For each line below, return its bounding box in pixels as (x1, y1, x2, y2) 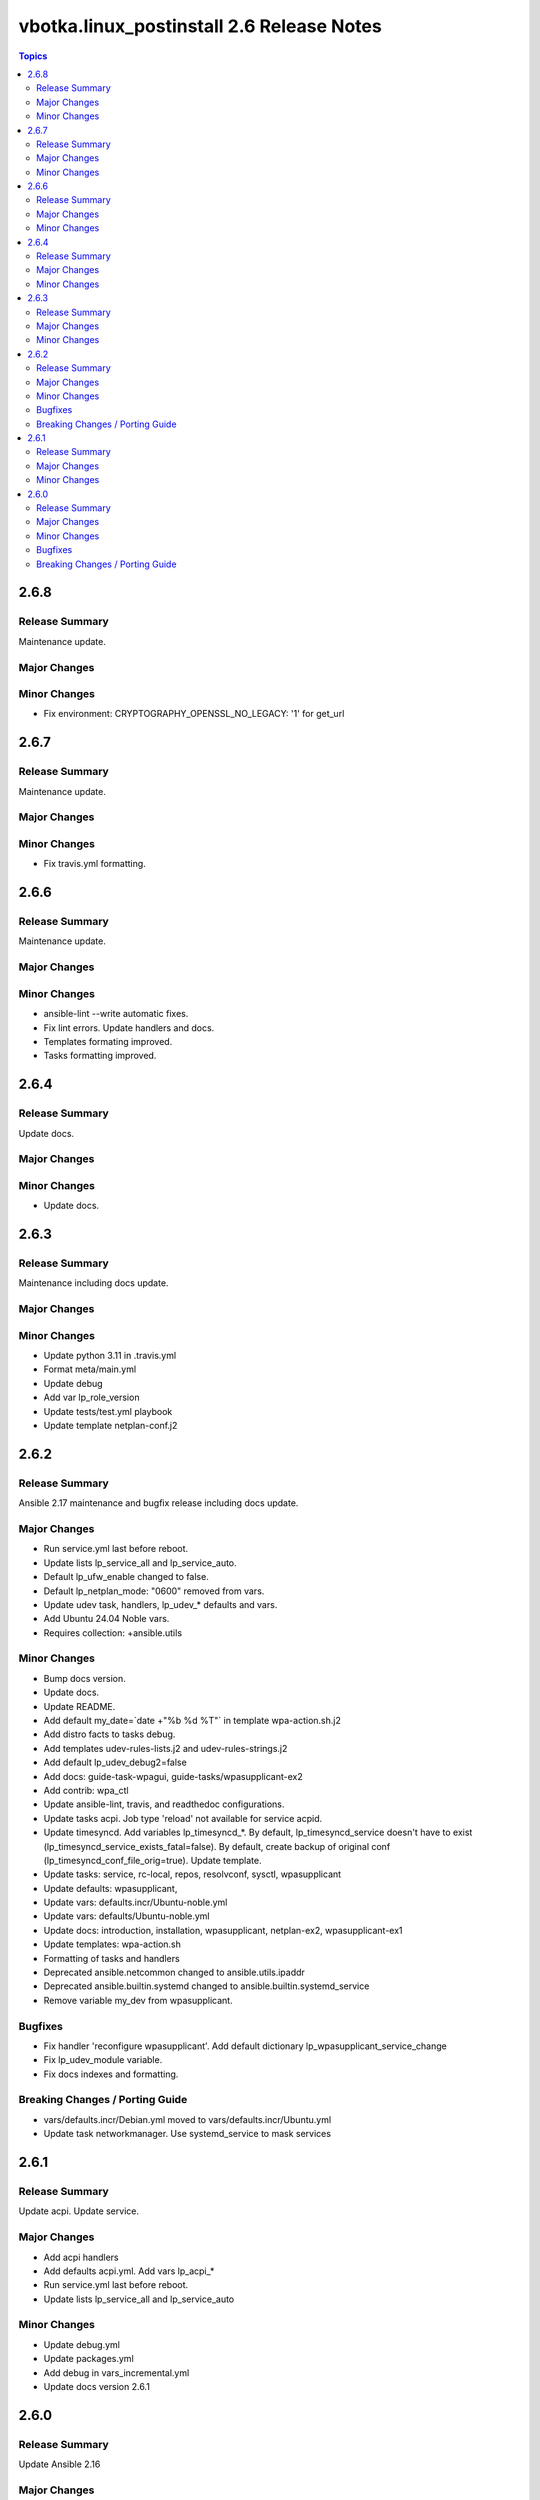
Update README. (43, 1700, 116, 1712)
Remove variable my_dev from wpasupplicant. (43, 1994, 234, 2006)
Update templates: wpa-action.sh (43, 1938, 182, 1950)
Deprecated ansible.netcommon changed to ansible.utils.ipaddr (43, 1966, 305, 1979)
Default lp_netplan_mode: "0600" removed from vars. (43, 1585, 265, 1597)
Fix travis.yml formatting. (43, 858, 147, 870)
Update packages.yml (43, 2353, 134, 2365)
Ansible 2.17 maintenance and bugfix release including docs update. (18, 1497, 299, 1509)
